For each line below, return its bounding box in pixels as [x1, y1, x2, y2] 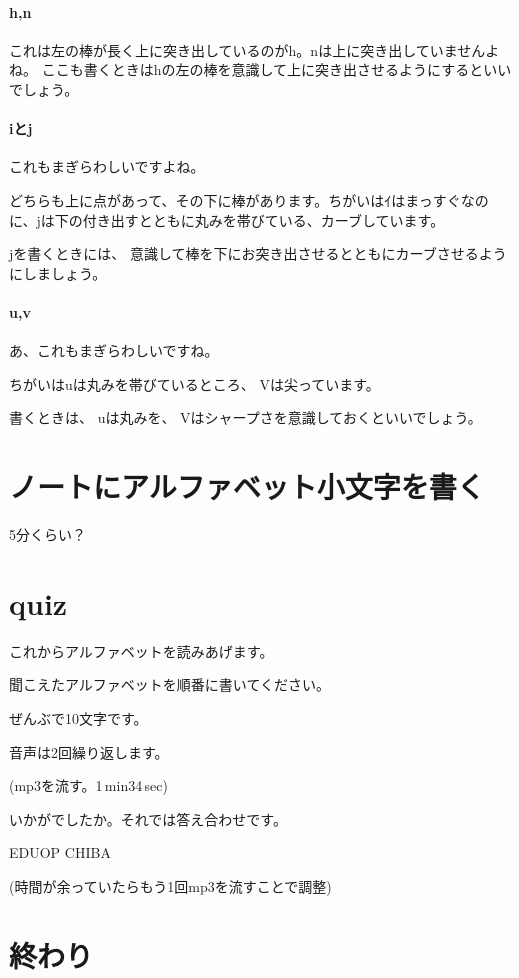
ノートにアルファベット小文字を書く [9, 466, 485, 507]
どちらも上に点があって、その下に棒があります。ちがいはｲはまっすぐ [9, 189, 461, 210]
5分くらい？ [9, 524, 86, 545]
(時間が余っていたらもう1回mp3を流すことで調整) [9, 875, 332, 896]
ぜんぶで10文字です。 [9, 707, 148, 728]
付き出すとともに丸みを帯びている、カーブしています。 [82, 209, 445, 230]
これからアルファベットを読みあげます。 [9, 640, 274, 661]
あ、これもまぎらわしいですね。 [9, 340, 219, 361]
